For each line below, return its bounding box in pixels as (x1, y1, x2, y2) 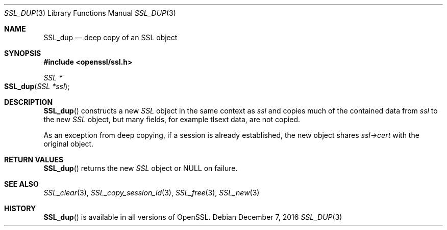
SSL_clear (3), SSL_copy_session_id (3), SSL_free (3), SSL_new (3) (43, 188, 260, 197)
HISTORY (4, 204, 36, 213)
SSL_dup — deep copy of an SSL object (43, 33, 178, 42)
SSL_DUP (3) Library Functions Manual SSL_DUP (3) (4, 9, 176, 17)
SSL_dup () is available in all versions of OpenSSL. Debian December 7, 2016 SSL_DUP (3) (43, 213, 342, 221)
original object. (43, 139, 94, 148)
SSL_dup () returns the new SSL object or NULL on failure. (43, 164, 238, 172)
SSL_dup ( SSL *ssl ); (4, 82, 70, 91)
